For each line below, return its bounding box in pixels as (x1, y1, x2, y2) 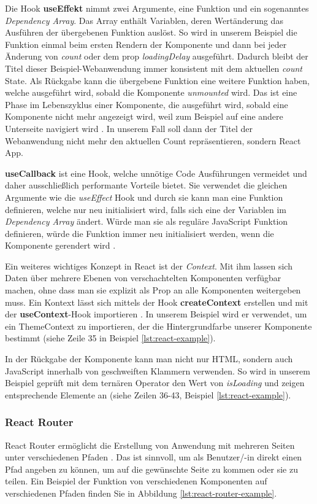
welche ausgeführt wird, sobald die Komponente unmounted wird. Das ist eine (5, 86, 297, 99)
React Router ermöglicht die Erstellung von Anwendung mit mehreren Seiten (5, 438, 295, 451)
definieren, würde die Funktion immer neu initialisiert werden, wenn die (5, 227, 274, 239)
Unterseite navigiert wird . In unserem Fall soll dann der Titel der (5, 122, 253, 134)
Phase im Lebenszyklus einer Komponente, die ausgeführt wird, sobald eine (5, 98, 288, 110)
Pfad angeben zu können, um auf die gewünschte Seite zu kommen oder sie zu (5, 462, 298, 475)
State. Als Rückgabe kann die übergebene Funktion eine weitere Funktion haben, (5, 74, 310, 87)
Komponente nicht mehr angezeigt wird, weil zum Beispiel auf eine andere (5, 110, 283, 123)
